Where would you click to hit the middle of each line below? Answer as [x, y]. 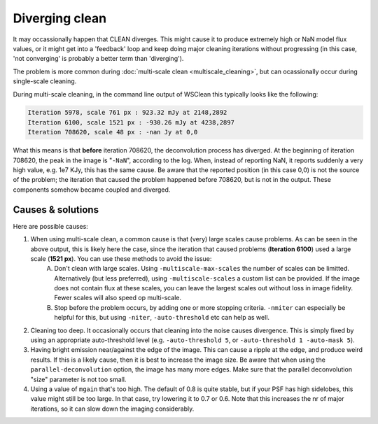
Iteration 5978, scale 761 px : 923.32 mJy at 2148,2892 [127, 113]
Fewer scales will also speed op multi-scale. [118, 298]
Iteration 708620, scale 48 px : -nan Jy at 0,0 [113, 132]
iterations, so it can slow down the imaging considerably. [112, 409]
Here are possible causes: [51, 226]
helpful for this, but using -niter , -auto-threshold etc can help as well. [162, 318]
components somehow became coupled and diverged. [92, 190]
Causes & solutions [56, 210]
